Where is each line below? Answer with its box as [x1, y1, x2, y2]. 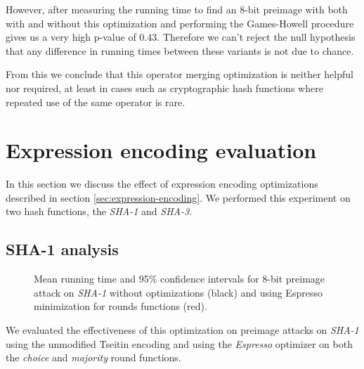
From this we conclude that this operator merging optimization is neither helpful [6, 67, 353, 82]
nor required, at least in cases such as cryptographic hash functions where [6, 80, 323, 95]
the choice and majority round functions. [6, 350, 181, 365]
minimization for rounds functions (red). [34, 299, 207, 313]
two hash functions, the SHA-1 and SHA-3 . [6, 204, 193, 219]
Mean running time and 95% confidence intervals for [34, 271, 259, 286]
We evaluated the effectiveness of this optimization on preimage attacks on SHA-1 [6, 323, 359, 337]
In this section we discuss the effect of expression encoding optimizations [6, 176, 318, 191]
